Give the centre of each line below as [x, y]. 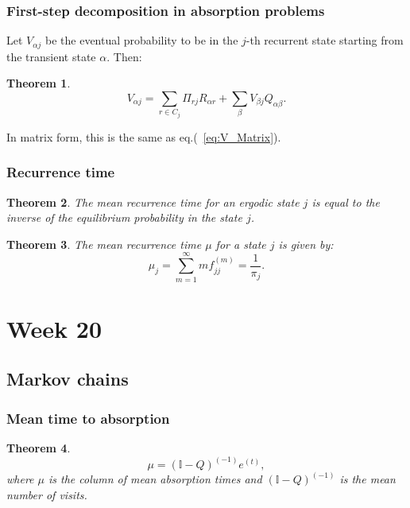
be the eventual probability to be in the [142, 40]
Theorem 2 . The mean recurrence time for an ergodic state [153, 202]
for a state [241, 244]
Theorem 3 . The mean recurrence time [104, 244]
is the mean [367, 479]
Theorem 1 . [39, 83]
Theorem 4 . [39, 447]
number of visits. [47, 494]
